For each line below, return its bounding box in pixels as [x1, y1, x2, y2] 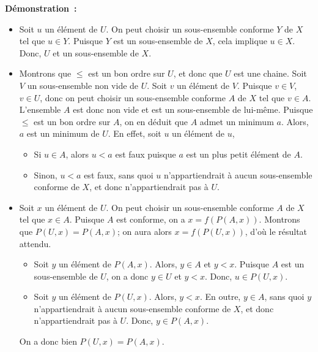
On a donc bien [19, 335, 77, 348]
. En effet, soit [108, 127, 161, 140]
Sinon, [34, 168, 57, 181]
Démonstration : [5, 2, 77, 14]
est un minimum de [26, 127, 100, 140]
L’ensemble [19, 103, 61, 116]
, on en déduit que [119, 115, 188, 128]
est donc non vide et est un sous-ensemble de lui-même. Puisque [73, 103, 313, 116]
